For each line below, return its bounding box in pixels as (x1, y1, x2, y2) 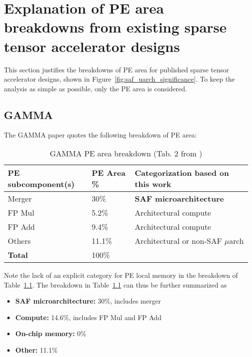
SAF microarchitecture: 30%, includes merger (15, 296, 161, 306)
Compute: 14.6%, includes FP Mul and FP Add (15, 312, 162, 322)
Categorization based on (135, 167, 229, 179)
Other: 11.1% (15, 345, 58, 355)
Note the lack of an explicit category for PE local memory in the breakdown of (4, 270, 238, 280)
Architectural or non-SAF (135, 235, 222, 247)
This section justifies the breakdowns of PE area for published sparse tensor (4, 64, 229, 74)
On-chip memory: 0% (15, 328, 86, 339)
